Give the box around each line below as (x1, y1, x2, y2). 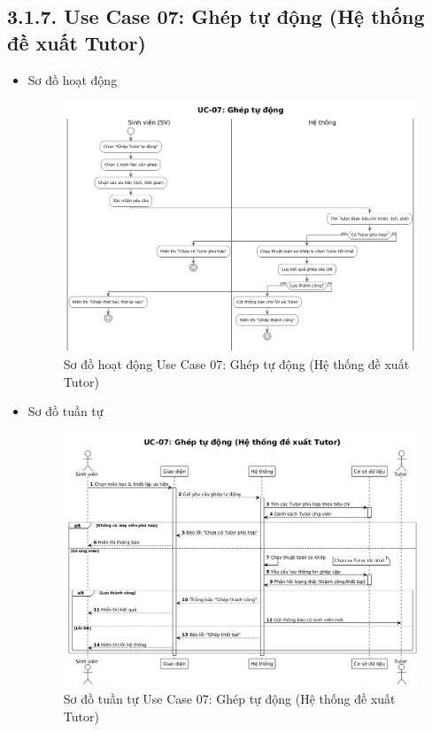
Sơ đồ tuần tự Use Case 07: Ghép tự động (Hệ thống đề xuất (63, 689, 396, 707)
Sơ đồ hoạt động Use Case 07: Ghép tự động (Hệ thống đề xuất (63, 355, 410, 374)
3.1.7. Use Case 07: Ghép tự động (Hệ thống (7, 3, 425, 30)
